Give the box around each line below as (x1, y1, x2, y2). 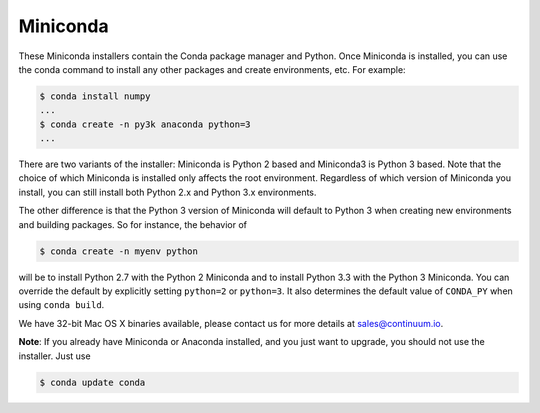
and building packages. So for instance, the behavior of (18, 218, 247, 230)
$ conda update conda (39, 376, 146, 388)
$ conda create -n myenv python (39, 245, 199, 257)
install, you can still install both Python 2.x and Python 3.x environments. (18, 186, 317, 198)
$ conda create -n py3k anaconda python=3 (39, 118, 251, 130)
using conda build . (18, 299, 105, 311)
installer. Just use (18, 350, 91, 362)
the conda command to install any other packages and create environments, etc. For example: (18, 63, 406, 75)
